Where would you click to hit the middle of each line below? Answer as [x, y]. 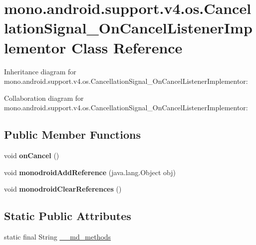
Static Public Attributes [68, 216]
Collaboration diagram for [44, 98]
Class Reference [127, 47]
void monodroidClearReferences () [63, 189]
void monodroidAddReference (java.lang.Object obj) [90, 172]
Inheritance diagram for [40, 71]
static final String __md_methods [58, 237]
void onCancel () [32, 155]
